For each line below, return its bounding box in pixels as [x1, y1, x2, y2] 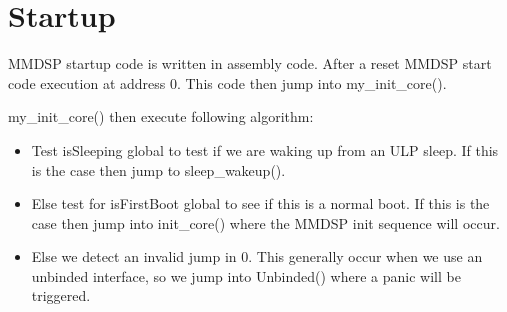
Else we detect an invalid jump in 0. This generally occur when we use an [31, 246, 483, 267]
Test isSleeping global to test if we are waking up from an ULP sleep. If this [31, 139, 499, 160]
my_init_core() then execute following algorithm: [8, 106, 314, 127]
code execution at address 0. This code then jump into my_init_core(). [8, 72, 447, 93]
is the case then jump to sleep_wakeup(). [31, 159, 286, 180]
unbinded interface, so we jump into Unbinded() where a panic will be [31, 265, 461, 286]
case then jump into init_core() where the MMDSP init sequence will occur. [31, 212, 500, 233]
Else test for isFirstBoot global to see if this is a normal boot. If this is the [31, 193, 490, 214]
